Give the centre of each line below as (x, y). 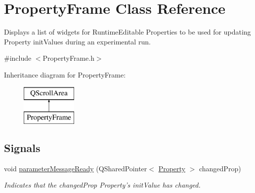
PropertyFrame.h (68, 58)
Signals (22, 148)
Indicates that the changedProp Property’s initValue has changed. (102, 185)
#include (18, 58)
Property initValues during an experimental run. (77, 41)
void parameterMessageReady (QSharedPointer (76, 168)
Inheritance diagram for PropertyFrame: (65, 74)
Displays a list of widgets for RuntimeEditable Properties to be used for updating (127, 32)
